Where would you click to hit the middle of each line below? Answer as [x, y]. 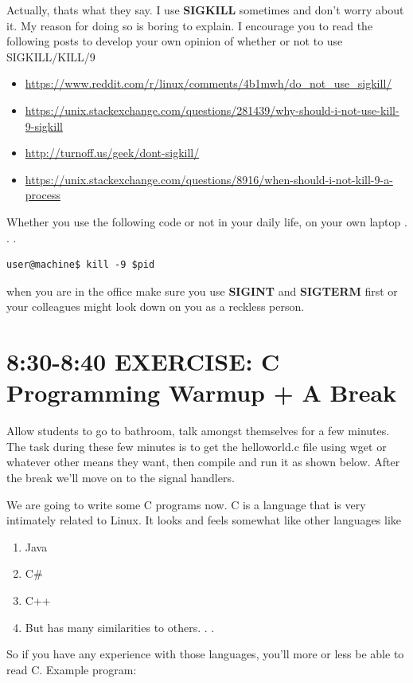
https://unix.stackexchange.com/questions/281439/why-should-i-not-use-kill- [212, 110]
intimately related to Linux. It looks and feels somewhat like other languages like [204, 520]
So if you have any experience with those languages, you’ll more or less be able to [205, 654]
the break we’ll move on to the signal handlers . [121, 477]
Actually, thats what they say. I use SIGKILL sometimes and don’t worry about [205, 10]
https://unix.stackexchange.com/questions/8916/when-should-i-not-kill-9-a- [209, 179]
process [43, 195]
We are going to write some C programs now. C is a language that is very [186, 504]
